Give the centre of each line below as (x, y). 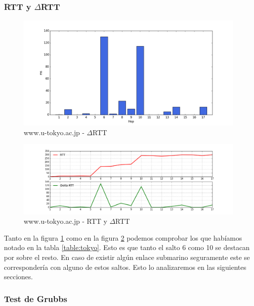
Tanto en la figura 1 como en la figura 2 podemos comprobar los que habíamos (123, 237)
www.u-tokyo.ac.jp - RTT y (65, 221)
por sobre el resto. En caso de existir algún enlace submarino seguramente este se (127, 257)
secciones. (19, 277)
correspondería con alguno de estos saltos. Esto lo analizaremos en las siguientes (125, 267)
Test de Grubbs (36, 298)
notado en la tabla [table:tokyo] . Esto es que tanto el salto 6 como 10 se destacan (127, 247)
